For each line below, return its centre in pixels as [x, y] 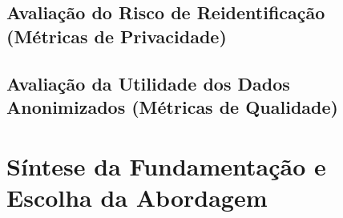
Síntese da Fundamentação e [166, 166]
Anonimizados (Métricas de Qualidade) [172, 106]
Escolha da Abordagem [137, 197]
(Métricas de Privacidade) [117, 36]
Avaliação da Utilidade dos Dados [148, 83]
